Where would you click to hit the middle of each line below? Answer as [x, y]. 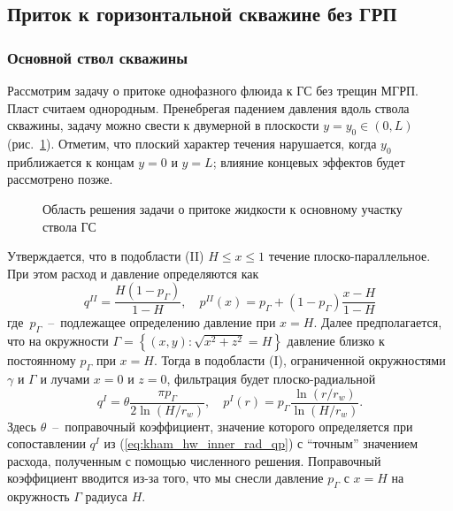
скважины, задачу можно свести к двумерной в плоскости [163, 125]
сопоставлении [46, 443]
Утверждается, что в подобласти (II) [106, 256]
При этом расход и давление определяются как [133, 273]
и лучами [65, 378]
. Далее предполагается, [378, 322]
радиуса [107, 496]
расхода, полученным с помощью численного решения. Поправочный [194, 460]
